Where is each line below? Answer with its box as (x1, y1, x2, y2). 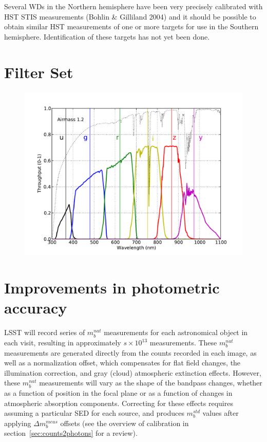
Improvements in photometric (4, 277, 220, 298)
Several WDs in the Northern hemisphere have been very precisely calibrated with (4, 1, 263, 11)
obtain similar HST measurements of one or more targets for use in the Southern (4, 21, 259, 32)
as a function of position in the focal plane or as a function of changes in (4, 387, 233, 398)
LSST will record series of (4, 327, 85, 338)
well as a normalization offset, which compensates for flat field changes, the (4, 357, 241, 368)
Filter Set (4, 61, 73, 82)
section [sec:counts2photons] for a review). (4, 428, 138, 438)
